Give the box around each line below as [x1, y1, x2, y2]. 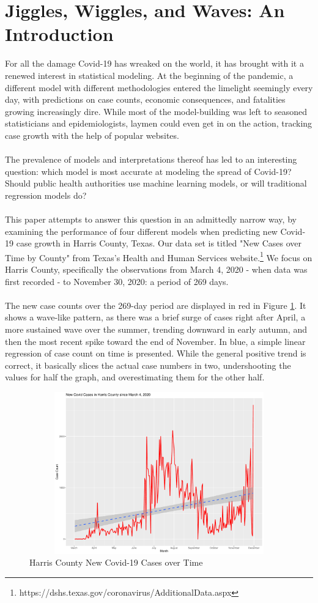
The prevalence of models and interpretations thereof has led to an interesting [5, 153, 297, 166]
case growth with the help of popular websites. [5, 128, 179, 141]
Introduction [5, 21, 114, 46]
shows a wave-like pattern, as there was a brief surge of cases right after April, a [5, 311, 306, 324]
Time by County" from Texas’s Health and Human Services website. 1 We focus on [5, 249, 312, 264]
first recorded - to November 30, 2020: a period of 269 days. [5, 275, 229, 287]
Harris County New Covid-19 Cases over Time [29, 556, 203, 569]
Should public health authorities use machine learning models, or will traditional [5, 177, 307, 190]
